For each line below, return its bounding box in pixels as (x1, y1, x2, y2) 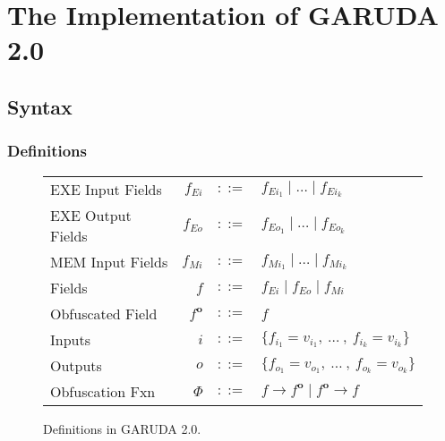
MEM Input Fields (50, 250, 168, 272)
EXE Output (50, 204, 132, 225)
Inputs (50, 328, 90, 350)
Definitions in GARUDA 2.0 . (43, 419, 201, 437)
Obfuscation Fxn (50, 380, 156, 402)
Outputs (50, 354, 102, 376)
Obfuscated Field (50, 302, 158, 324)
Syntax (7, 92, 73, 120)
